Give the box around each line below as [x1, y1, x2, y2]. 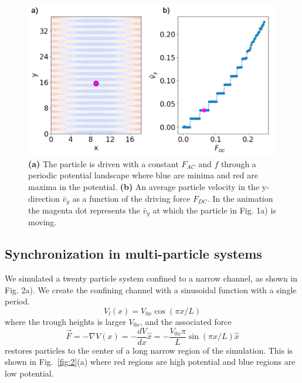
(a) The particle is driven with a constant [28, 157, 179, 170]
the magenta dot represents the [28, 204, 140, 216]
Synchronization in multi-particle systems [5, 245, 262, 263]
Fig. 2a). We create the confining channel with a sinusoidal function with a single [5, 283, 297, 296]
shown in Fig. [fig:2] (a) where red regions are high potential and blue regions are [5, 355, 296, 368]
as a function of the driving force [72, 192, 191, 204]
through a [220, 157, 256, 170]
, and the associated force [140, 315, 232, 327]
